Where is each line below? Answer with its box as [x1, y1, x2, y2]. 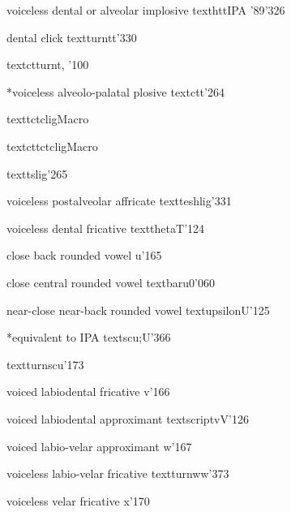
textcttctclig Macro [6, 137, 98, 154]
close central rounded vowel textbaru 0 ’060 [6, 273, 215, 290]
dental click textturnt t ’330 [6, 28, 137, 45]
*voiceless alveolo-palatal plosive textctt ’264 [6, 83, 225, 100]
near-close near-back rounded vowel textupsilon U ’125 [6, 301, 270, 318]
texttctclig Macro [6, 110, 89, 127]
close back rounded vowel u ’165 [6, 247, 162, 264]
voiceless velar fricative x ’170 [6, 492, 150, 509]
